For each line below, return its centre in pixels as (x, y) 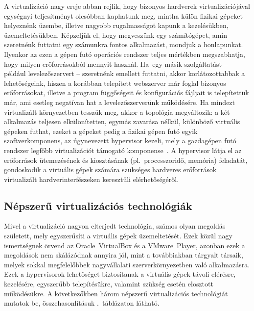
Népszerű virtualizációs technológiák (98, 205)
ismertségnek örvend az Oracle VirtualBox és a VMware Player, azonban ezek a (125, 245)
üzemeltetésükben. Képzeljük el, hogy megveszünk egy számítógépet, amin (115, 35)
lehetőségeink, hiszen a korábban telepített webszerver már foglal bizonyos (115, 83)
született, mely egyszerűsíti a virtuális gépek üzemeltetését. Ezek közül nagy (118, 236)
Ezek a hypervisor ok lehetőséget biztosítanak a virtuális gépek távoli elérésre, (120, 274)
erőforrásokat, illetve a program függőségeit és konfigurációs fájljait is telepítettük (127, 92)
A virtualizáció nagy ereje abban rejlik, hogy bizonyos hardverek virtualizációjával (127, 6)
